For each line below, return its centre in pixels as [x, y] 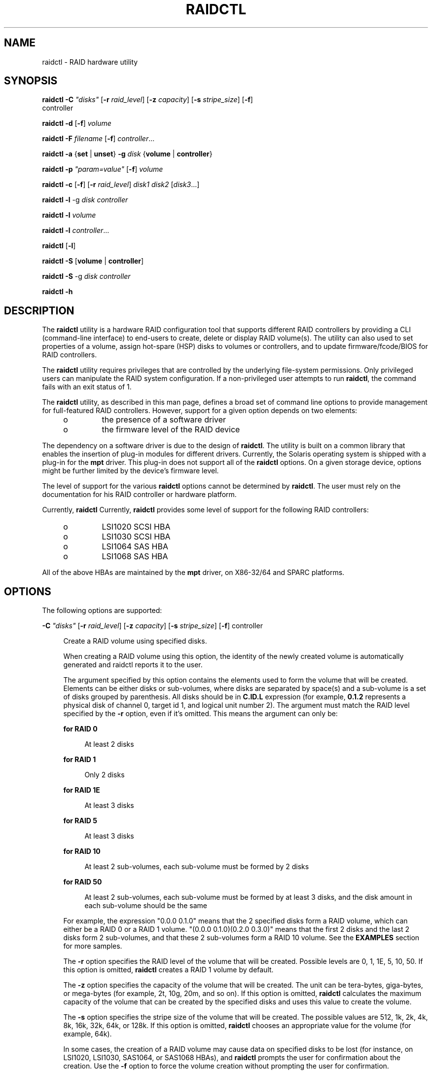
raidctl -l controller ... [76, 230]
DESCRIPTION [39, 310]
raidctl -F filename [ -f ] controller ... [98, 139]
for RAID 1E [82, 790]
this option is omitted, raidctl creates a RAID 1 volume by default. [168, 970]
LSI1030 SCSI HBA [136, 537]
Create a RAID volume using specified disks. [135, 641]
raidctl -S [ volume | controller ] [93, 261]
